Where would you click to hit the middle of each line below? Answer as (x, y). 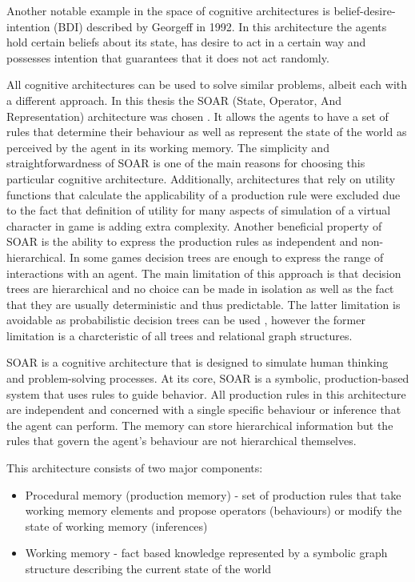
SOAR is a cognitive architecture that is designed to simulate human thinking (198, 362)
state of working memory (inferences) (116, 526)
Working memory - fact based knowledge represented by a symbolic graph (206, 553)
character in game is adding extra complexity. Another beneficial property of (194, 225)
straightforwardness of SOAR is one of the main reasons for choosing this (186, 163)
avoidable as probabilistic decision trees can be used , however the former (186, 320)
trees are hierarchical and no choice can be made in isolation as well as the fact (200, 289)
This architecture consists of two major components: (135, 468)
